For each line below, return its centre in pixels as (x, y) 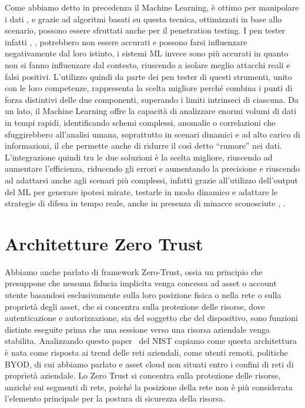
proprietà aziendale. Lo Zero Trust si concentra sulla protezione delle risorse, (143, 375)
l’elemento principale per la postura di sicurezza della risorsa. (115, 398)
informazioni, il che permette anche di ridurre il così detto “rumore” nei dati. (143, 146)
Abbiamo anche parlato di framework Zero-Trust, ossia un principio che (134, 271)
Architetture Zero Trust (104, 243)
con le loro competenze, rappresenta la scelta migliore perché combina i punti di (149, 88)
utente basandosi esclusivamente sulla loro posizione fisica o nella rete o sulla (143, 295)
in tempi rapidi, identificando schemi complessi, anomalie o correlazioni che (140, 122)
